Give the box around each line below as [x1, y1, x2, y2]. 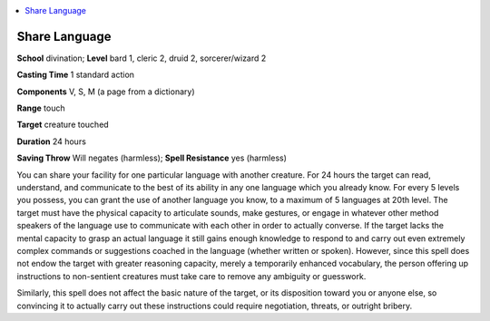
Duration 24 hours [16, 136, 86, 147]
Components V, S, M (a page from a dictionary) [16, 86, 195, 97]
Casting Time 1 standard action [16, 69, 135, 81]
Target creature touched [16, 119, 109, 131]
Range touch [16, 102, 65, 113]
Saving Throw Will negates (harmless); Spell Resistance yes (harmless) [16, 152, 288, 163]
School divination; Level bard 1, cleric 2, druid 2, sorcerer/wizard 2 [16, 53, 267, 63]
